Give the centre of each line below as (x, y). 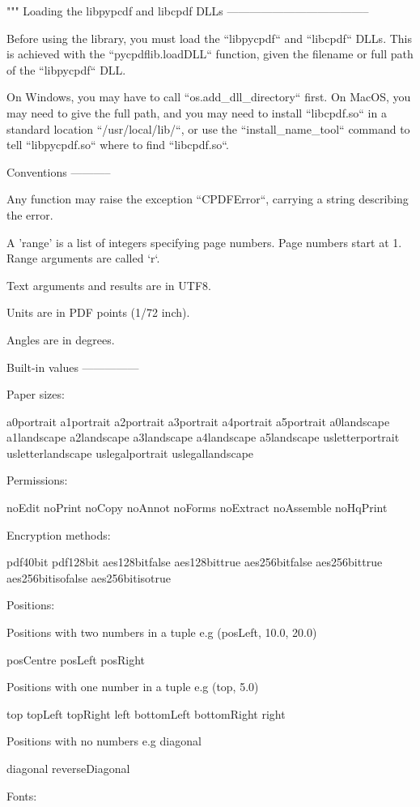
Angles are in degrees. (61, 339)
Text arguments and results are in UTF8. (109, 285)
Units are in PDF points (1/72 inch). (98, 312)
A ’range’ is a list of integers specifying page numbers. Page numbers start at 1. (204, 242)
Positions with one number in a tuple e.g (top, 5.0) (133, 687)
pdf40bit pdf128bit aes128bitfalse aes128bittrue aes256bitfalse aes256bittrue (195, 562)
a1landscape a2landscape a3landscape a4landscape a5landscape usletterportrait (203, 437)
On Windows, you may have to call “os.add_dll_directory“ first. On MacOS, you (209, 97)
